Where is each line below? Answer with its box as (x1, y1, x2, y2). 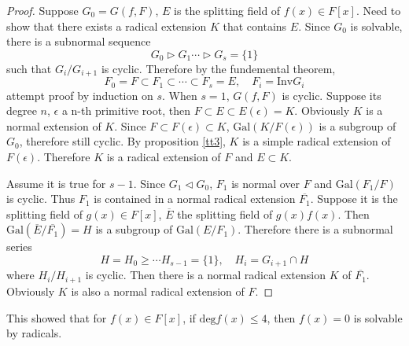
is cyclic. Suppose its (282, 86, 381, 103)
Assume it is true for (6, 175, 106, 191)
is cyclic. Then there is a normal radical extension (85, 267, 326, 283)
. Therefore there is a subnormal (238, 221, 393, 237)
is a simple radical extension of (242, 133, 391, 149)
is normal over (231, 175, 300, 191)
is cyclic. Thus (6, 190, 76, 207)
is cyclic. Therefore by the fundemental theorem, (101, 60, 336, 76)
